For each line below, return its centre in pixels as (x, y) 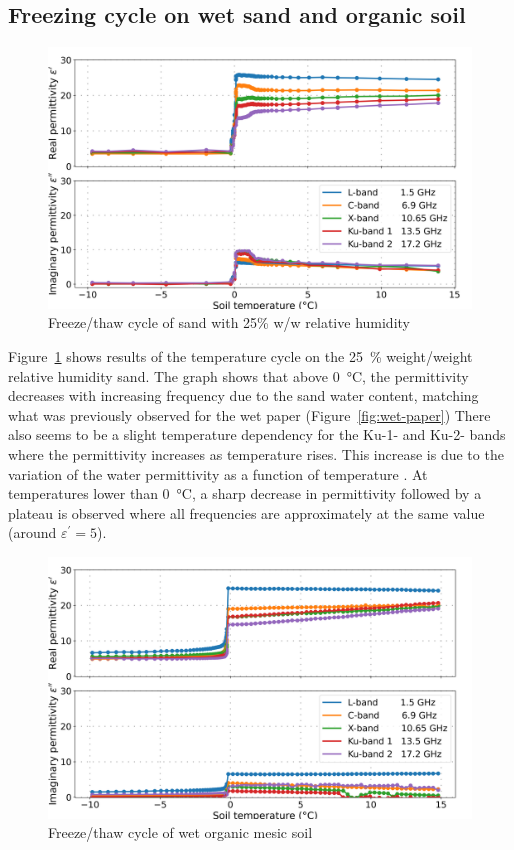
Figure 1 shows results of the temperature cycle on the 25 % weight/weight (240, 356)
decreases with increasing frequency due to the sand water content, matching (243, 395)
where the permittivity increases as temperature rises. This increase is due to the (256, 454)
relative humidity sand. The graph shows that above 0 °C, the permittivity (238, 375)
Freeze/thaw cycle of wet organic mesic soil (180, 832)
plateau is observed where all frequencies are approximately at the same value (246, 512)
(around (32, 532)
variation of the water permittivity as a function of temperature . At (218, 473)
